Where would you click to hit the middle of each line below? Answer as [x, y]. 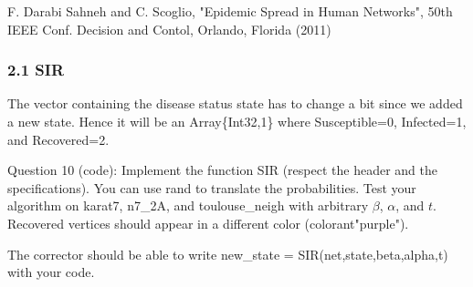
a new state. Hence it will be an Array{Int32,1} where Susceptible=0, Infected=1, [237, 121]
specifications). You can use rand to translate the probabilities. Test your [212, 187]
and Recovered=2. [58, 139]
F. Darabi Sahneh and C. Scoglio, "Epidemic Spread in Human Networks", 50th [230, 11]
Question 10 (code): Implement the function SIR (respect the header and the [222, 170]
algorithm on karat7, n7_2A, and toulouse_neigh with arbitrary [188, 205]
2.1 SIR [36, 70]
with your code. [51, 272]
